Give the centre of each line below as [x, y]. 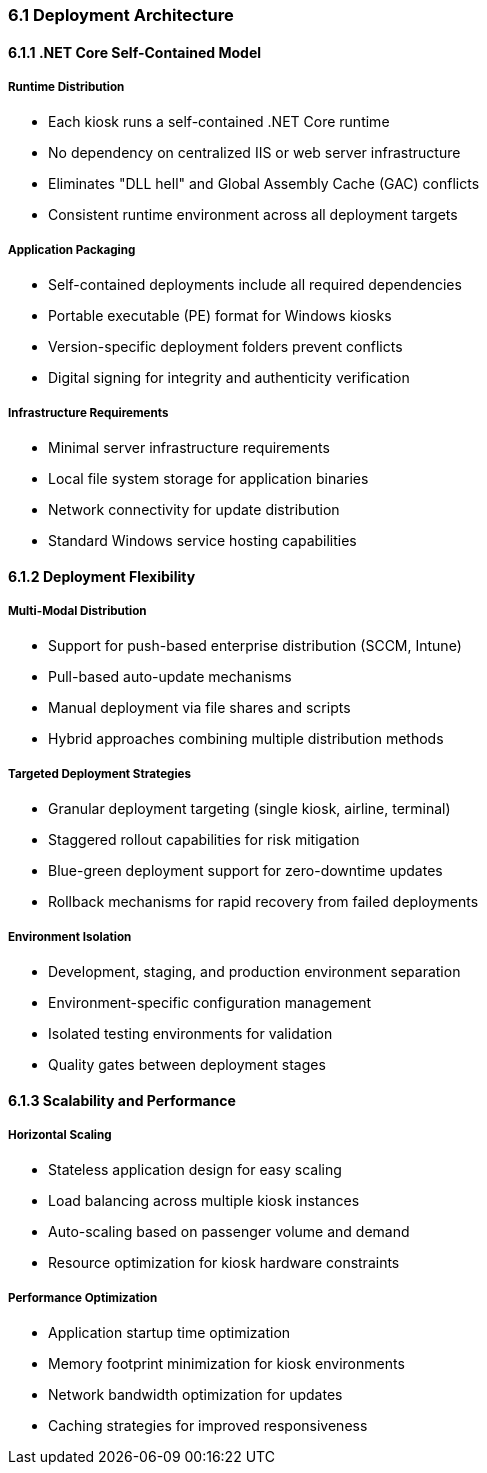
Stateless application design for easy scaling [195, 1170]
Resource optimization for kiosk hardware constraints [224, 1263]
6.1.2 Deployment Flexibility [102, 576]
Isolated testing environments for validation [190, 1033]
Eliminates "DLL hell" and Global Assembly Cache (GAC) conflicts [264, 184]
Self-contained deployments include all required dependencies [255, 285]
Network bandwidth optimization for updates [195, 1395]
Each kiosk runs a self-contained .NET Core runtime [219, 122]
